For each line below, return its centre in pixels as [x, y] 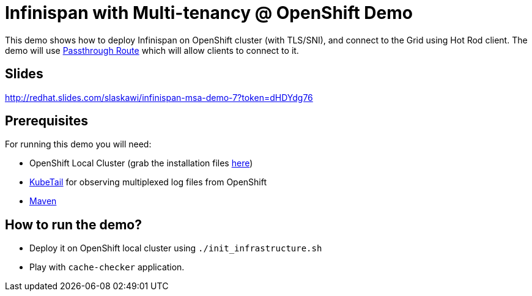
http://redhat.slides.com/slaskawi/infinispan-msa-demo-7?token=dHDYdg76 [159, 97]
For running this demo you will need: [78, 144]
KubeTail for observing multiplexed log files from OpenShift [148, 182]
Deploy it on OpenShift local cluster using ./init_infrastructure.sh [176, 248]
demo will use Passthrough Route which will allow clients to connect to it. [152, 50]
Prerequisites [46, 121]
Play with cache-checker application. [107, 267]
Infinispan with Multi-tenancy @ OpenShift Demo [209, 13]
